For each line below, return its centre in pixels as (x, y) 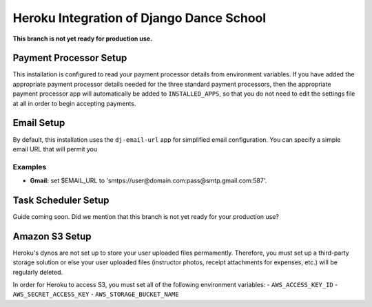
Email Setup (39, 123)
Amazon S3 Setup (52, 236)
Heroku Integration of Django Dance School (139, 18)
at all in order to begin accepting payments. (74, 103)
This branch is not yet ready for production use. (83, 39)
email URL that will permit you (55, 149)
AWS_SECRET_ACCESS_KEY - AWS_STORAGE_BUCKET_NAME (96, 294)
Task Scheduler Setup (61, 200)
